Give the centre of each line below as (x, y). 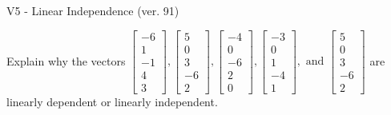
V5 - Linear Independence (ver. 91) (93, 10)
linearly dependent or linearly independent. (112, 101)
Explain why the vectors (66, 60)
